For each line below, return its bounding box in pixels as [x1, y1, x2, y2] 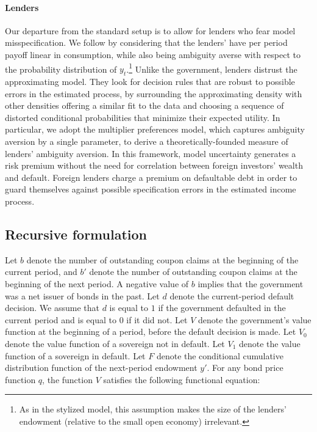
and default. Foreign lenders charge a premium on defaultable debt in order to [5, 170, 297, 183]
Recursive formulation [5, 224, 147, 243]
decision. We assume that [5, 301, 99, 314]
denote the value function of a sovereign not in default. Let [5, 337, 225, 350]
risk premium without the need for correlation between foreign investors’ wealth [5, 159, 303, 172]
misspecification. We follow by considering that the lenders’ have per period [5, 36, 288, 49]
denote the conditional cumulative [156, 349, 283, 362]
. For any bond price [207, 361, 283, 374]
